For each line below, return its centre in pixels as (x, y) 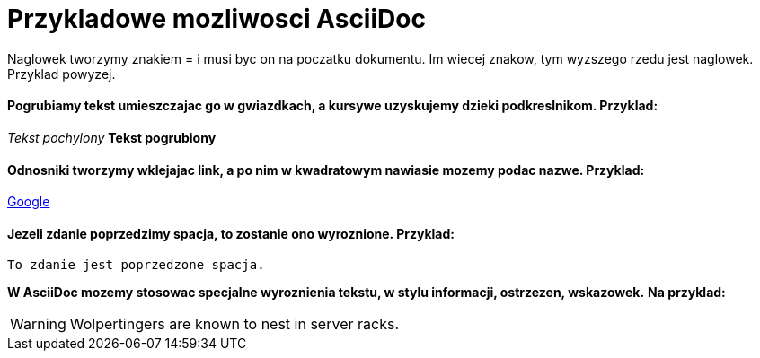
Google (29, 202)
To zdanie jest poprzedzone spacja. (136, 265)
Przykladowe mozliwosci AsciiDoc (217, 19)
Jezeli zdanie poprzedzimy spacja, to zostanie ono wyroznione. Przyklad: (231, 233)
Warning (38, 324)
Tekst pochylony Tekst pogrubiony (112, 137)
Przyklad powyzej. (62, 74)
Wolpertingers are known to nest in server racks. (234, 324)
